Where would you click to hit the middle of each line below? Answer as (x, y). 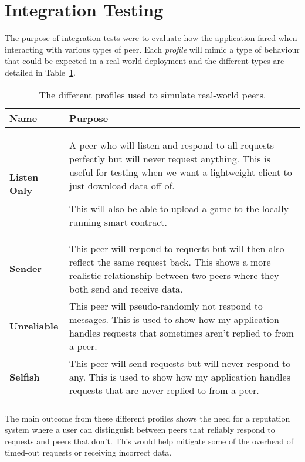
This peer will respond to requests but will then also (177, 248)
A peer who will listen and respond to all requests (172, 145)
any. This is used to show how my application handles (180, 376)
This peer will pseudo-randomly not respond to (166, 305)
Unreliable (34, 326)
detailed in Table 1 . (40, 72)
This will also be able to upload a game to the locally (179, 208)
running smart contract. (118, 222)
